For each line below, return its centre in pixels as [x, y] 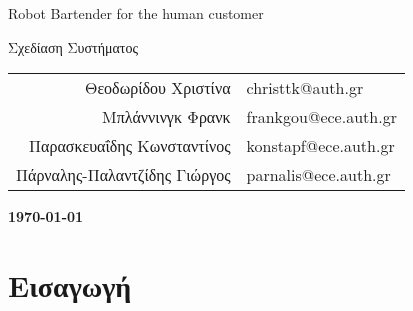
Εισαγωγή [70, 284]
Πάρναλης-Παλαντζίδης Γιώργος [123, 175]
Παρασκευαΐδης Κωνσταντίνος [130, 146]
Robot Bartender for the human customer [136, 13]
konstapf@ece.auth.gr [320, 146]
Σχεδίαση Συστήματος [73, 46]
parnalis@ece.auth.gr [318, 175]
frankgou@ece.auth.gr [321, 117]
